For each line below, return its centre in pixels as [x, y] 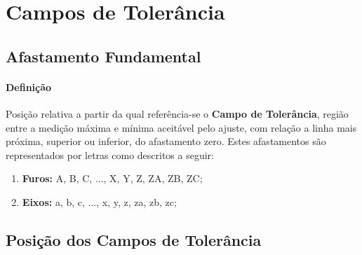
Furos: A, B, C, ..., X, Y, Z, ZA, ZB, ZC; [112, 178]
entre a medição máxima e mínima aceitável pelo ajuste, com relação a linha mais [181, 127]
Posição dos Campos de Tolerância [134, 239]
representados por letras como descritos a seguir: [110, 154]
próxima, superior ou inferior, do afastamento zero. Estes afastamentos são [166, 141]
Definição [29, 87]
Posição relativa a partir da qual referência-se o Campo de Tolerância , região [177, 113]
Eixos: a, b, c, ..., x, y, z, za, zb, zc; [99, 201]
